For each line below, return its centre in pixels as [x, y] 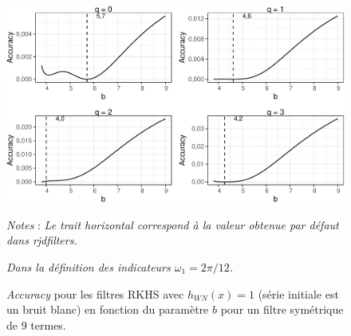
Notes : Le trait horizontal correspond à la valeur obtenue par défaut [173, 224]
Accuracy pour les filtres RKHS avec [95, 293]
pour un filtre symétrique [282, 309]
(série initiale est [298, 293]
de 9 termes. [36, 324]
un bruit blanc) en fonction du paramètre [108, 309]
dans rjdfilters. [42, 240]
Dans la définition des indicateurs [89, 267]
